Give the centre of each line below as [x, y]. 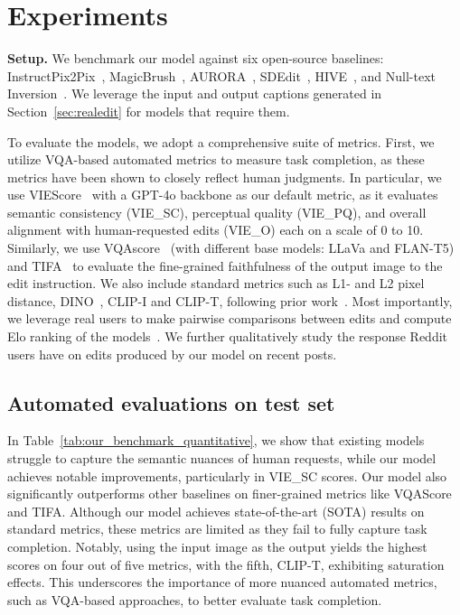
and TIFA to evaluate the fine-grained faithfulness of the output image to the [225, 265]
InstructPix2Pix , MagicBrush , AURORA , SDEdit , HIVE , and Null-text [222, 75]
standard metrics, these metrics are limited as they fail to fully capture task [217, 529]
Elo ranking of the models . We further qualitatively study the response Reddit [228, 336]
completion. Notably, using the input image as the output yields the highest [217, 546]
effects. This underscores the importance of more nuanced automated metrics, [222, 582]
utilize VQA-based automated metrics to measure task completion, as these [216, 159]
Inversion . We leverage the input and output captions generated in [195, 93]
